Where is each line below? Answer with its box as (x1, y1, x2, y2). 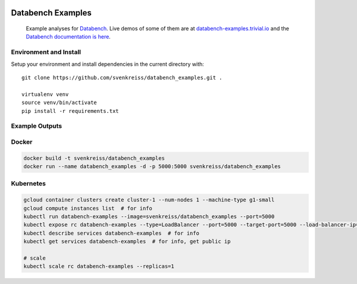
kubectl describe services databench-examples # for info (23, 229, 199, 236)
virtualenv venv (21, 91, 69, 97)
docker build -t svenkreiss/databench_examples (23, 154, 165, 162)
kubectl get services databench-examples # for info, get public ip (23, 238, 231, 245)
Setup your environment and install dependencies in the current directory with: (11, 60, 205, 68)
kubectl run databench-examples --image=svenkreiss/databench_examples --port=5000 (23, 213, 275, 220)
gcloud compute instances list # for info (23, 205, 153, 212)
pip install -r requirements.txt (21, 108, 119, 114)
